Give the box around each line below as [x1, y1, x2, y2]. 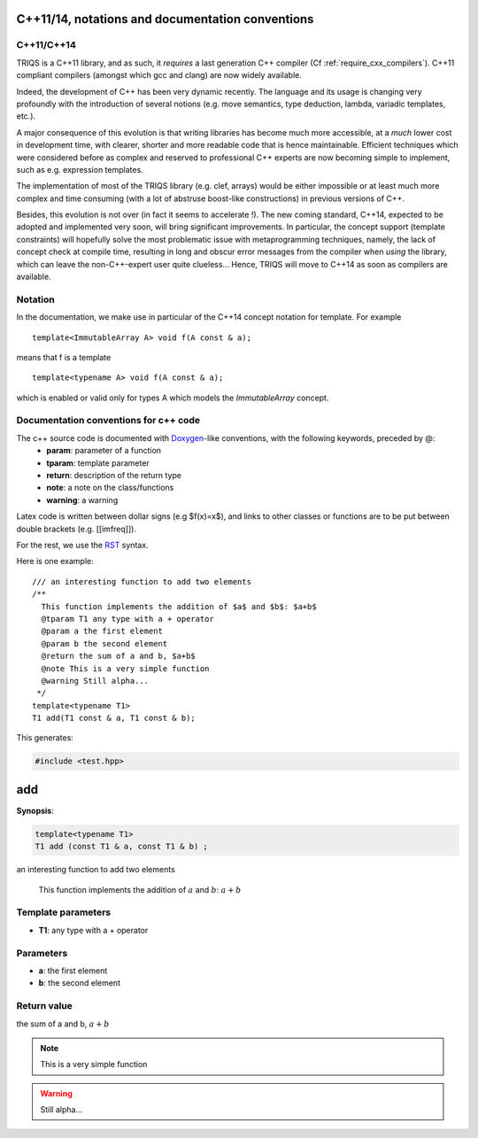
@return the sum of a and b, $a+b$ [41, 651, 197, 662]
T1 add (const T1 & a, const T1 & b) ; [35, 841, 208, 852]
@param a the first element [41, 626, 164, 637]
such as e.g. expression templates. [16, 164, 143, 174]
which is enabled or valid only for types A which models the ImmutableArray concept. [16, 392, 329, 403]
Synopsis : [16, 805, 55, 816]
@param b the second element [41, 639, 168, 648]
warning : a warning [46, 494, 119, 505]
